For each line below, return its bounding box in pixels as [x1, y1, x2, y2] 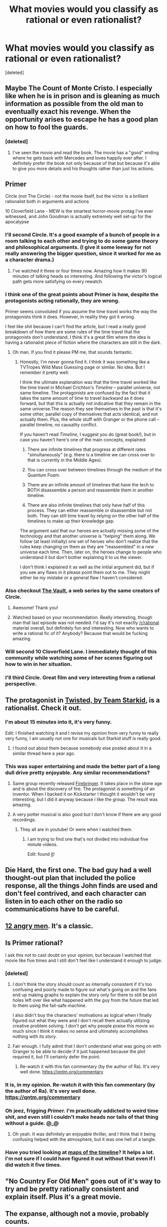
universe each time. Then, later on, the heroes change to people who [19, 549, 162, 555]
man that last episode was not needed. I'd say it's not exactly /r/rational [12, 620, 160, 626]
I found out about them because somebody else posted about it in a [12, 745, 152, 751]
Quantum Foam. [27, 472, 60, 478]
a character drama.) [5, 256, 54, 263]
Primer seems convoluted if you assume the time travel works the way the [5, 309, 157, 315]
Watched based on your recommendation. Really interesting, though [12, 615, 153, 621]
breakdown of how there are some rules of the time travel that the [5, 329, 141, 335]
